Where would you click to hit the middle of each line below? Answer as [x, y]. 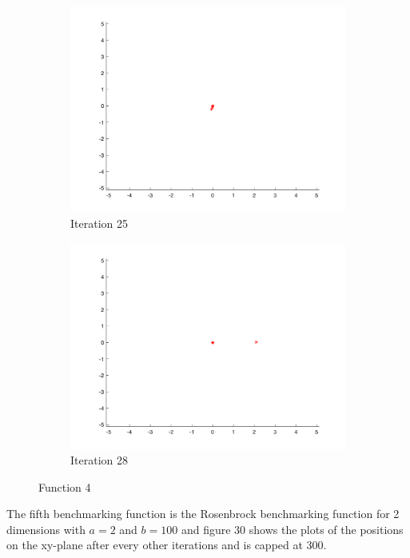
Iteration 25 [99, 223]
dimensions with [46, 529]
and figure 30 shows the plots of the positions [292, 529]
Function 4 [65, 486]
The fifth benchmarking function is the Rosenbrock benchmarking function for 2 [203, 514]
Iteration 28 [99, 460]
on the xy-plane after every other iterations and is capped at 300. [167, 545]
